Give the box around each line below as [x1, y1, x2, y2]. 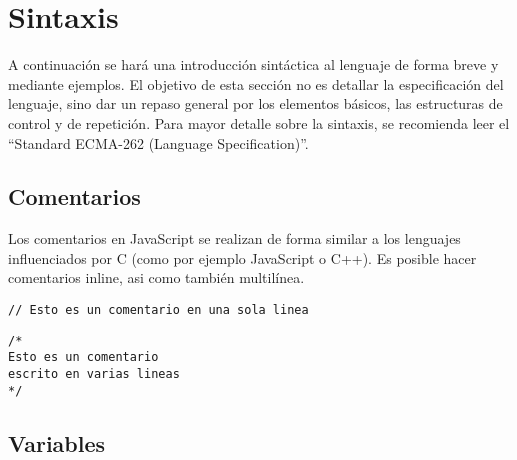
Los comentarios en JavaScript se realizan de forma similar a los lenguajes [8, 228, 461, 249]
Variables [8, 427, 106, 458]
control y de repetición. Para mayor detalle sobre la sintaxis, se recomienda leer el [8, 112, 510, 133]
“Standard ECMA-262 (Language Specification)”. [8, 132, 309, 153]
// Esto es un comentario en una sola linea [8, 303, 309, 318]
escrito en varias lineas [8, 367, 180, 382]
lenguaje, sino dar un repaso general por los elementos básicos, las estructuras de [8, 93, 503, 114]
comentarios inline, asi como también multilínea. [8, 267, 305, 288]
